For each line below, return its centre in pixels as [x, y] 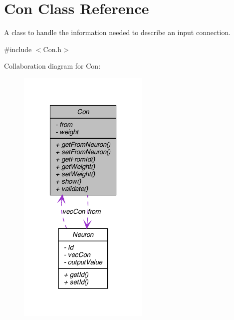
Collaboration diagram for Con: [52, 66]
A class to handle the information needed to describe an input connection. [117, 32]
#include [18, 49]
